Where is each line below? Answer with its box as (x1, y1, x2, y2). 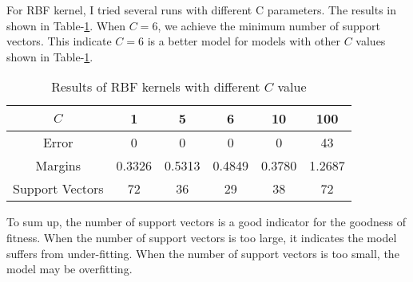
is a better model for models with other (147, 33, 341, 49)
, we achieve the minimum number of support (157, 17, 380, 33)
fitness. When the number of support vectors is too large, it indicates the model (6, 229, 397, 245)
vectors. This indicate (6, 33, 112, 49)
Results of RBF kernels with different (51, 77, 260, 96)
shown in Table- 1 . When (6, 17, 126, 33)
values (355, 33, 386, 49)
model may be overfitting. (6, 260, 133, 277)
